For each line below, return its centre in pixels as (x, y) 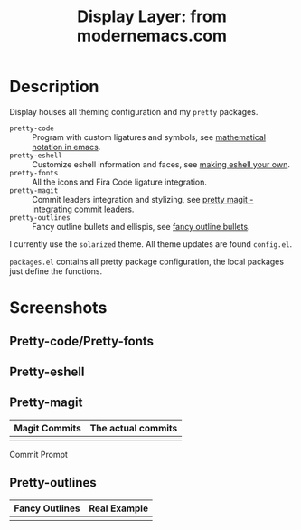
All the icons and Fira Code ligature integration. (120, 182)
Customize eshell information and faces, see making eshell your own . (161, 164)
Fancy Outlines (47, 508)
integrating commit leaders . (83, 209)
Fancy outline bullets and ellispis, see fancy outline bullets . (141, 226)
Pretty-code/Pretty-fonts (82, 341)
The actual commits (134, 428)
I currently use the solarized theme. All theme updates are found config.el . (150, 244)
